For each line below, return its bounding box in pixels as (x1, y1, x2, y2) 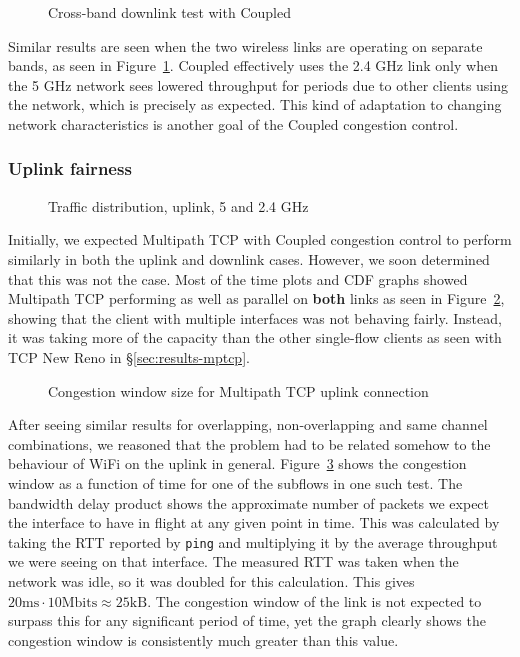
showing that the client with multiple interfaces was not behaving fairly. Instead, (8, 307, 502, 328)
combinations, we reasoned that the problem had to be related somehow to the (8, 433, 491, 454)
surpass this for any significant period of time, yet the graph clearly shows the (8, 610, 486, 631)
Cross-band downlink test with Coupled (48, 2, 291, 22)
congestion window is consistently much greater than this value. (8, 629, 399, 650)
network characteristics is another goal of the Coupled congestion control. (8, 113, 459, 134)
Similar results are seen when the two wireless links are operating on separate (8, 35, 483, 56)
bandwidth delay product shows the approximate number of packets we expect (8, 492, 490, 513)
